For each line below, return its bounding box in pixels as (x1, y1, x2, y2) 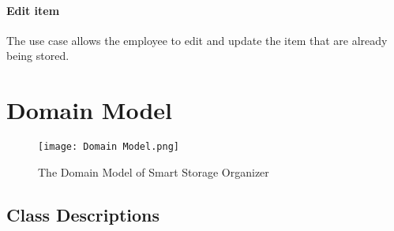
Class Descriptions (6, 202, 160, 226)
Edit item (6, 2, 60, 18)
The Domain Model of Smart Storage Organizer (38, 163, 269, 180)
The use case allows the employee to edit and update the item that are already (6, 32, 388, 48)
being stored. (6, 47, 69, 64)
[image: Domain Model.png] (38, 141, 179, 153)
